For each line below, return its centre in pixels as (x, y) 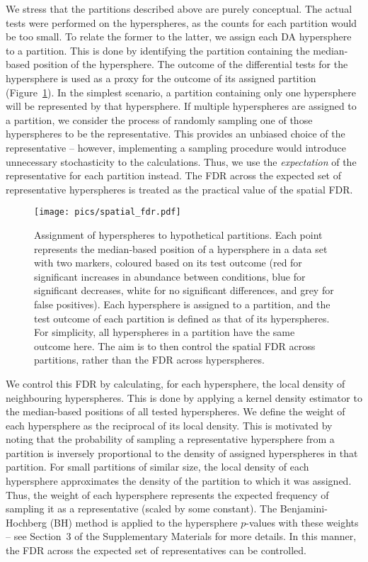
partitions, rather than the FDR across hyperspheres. (149, 360)
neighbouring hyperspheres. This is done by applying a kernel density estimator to (184, 397)
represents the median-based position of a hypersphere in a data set (181, 248)
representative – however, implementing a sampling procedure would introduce (176, 147)
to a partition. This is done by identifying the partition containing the (158, 50)
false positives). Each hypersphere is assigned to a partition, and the (182, 304)
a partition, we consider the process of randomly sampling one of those (159, 119)
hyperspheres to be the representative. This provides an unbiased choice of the (176, 134)
